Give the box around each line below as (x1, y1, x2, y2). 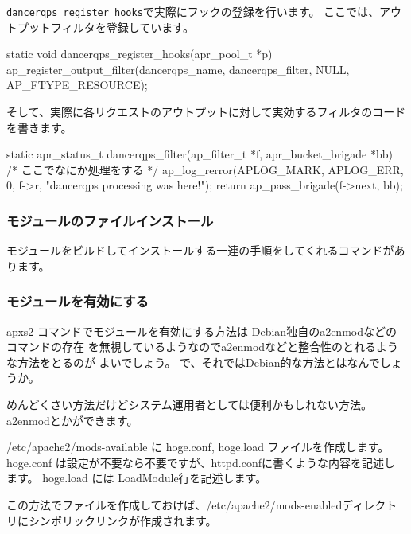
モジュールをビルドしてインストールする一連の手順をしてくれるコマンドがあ (6, 242, 405, 259)
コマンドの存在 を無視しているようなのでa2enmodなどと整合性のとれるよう (6, 338, 399, 355)
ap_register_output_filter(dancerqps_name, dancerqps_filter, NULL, (6, 60, 350, 77)
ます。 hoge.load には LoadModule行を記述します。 (6, 470, 267, 486)
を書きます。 (6, 119, 72, 135)
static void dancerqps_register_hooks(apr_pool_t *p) (6, 45, 273, 62)
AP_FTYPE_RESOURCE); (6, 76, 148, 93)
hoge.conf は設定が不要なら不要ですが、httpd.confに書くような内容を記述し (6, 454, 395, 470)
